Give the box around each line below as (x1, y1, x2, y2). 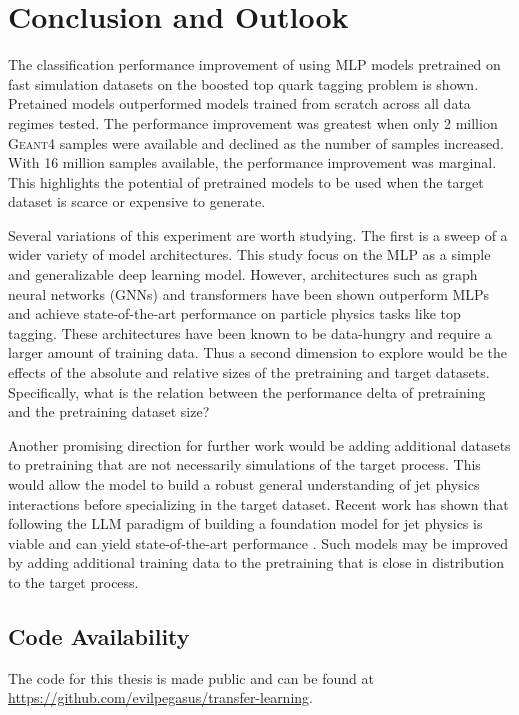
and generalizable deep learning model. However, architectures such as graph (8, 264, 478, 285)
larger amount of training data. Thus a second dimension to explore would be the (8, 342, 507, 363)
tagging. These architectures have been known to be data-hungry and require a (8, 322, 492, 343)
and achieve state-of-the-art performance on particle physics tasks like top (8, 303, 461, 324)
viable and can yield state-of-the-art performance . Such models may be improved (8, 532, 509, 553)
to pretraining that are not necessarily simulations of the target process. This (8, 454, 481, 475)
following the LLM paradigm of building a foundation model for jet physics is (8, 513, 483, 534)
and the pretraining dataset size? (8, 401, 210, 422)
